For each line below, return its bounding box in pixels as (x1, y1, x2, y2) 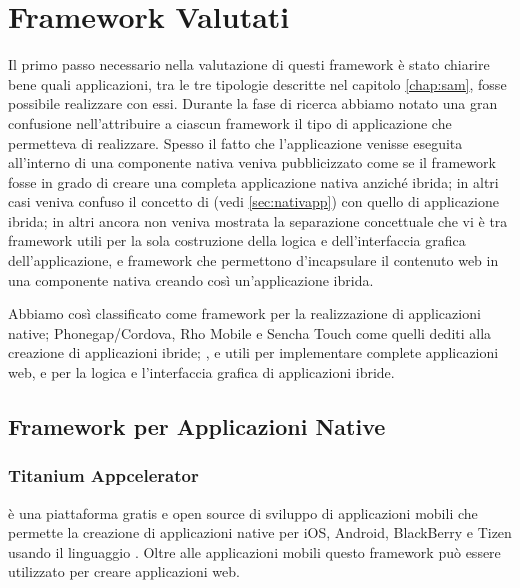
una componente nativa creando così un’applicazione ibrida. (8, 269, 374, 290)
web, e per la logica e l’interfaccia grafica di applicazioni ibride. (8, 362, 395, 383)
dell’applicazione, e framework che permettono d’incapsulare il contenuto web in (8, 250, 499, 271)
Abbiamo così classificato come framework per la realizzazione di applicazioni (8, 303, 481, 324)
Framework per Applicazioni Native (8, 411, 386, 442)
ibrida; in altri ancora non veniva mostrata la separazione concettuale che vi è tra (8, 210, 508, 231)
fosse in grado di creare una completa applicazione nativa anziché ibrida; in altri (8, 171, 499, 192)
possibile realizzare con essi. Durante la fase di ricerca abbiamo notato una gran (8, 93, 498, 114)
